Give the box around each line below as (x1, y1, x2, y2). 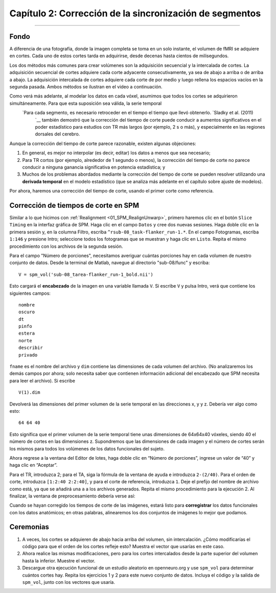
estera (18, 330, 35, 337)
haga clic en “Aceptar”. (9, 462, 58, 468)
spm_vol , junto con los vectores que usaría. (22, 579, 115, 585)
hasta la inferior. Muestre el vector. (22, 557, 96, 564)
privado (18, 352, 38, 358)
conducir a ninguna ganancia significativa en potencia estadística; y (22, 164, 166, 170)
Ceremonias (9, 523, 50, 531)
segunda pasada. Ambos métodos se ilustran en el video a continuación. (9, 84, 163, 90)
